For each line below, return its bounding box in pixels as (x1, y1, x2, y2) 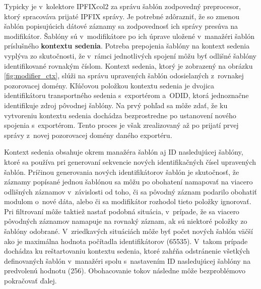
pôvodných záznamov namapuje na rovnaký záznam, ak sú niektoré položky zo (4, 216, 247, 226)
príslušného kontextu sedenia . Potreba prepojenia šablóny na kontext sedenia (4, 40, 250, 51)
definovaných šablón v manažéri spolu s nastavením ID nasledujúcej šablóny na (4, 255, 251, 266)
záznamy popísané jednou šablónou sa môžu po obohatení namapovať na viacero (4, 176, 253, 187)
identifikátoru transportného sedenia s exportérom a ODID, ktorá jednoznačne (4, 90, 249, 101)
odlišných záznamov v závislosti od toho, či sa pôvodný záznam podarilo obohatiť (4, 186, 257, 197)
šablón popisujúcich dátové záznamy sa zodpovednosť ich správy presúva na (4, 21, 238, 31)
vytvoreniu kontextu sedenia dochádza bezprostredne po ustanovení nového (4, 110, 236, 120)
